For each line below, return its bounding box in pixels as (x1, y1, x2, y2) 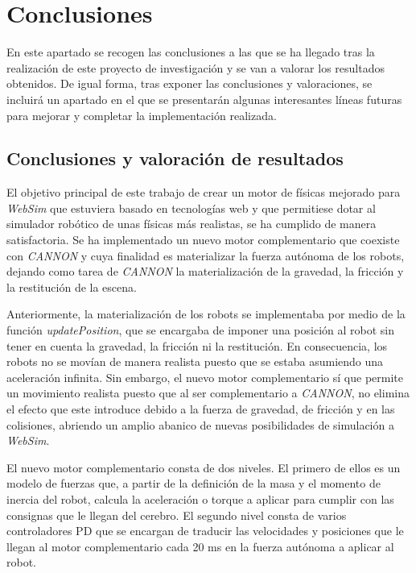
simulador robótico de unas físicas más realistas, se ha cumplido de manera (6, 215, 377, 232)
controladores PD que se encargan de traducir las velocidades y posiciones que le (6, 522, 404, 539)
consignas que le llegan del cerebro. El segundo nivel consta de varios (6, 506, 347, 523)
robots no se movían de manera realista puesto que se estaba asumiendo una (6, 353, 384, 370)
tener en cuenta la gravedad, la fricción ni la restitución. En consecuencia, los (6, 337, 388, 354)
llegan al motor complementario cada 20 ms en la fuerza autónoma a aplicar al (6, 538, 394, 554)
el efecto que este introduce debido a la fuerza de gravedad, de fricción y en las (6, 401, 395, 417)
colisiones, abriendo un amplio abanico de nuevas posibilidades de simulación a (6, 416, 394, 433)
